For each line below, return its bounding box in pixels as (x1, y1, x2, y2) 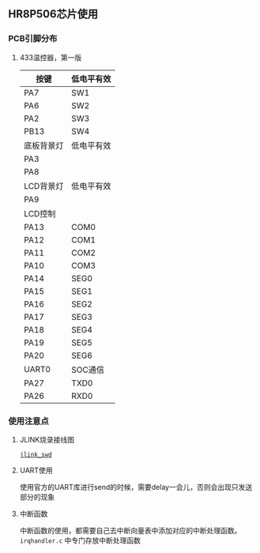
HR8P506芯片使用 (8, 7, 99, 21)
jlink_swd (19, 450, 53, 458)
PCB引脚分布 (8, 33, 58, 44)
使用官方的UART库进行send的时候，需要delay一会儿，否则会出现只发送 (19, 482, 253, 491)
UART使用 (19, 465, 53, 475)
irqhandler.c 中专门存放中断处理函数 (19, 536, 141, 545)
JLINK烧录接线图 (19, 434, 75, 444)
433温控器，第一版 (19, 52, 82, 62)
